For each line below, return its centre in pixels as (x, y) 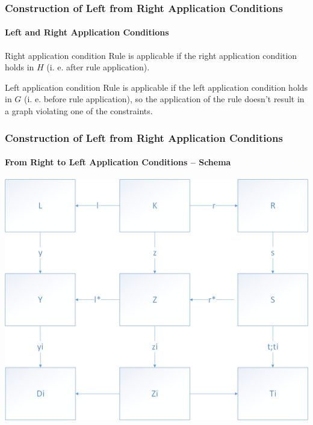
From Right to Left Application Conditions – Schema (118, 162)
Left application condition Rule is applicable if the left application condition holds (156, 87)
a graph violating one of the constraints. (79, 111)
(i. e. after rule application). (98, 67)
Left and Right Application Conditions (87, 32)
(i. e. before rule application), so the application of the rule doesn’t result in (164, 99)
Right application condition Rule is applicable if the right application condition (151, 55)
